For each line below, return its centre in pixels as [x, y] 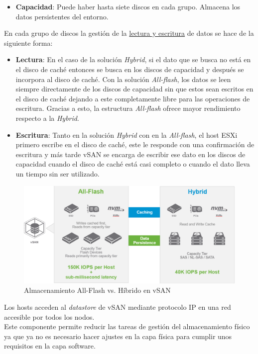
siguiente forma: [28, 43]
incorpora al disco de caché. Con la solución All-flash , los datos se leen [123, 79]
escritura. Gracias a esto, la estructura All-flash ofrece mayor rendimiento [128, 108]
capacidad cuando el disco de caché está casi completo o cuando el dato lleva [133, 164]
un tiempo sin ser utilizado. [58, 173]
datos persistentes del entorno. [62, 16]
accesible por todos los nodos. [49, 316]
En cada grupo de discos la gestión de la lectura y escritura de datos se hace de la [129, 33]
